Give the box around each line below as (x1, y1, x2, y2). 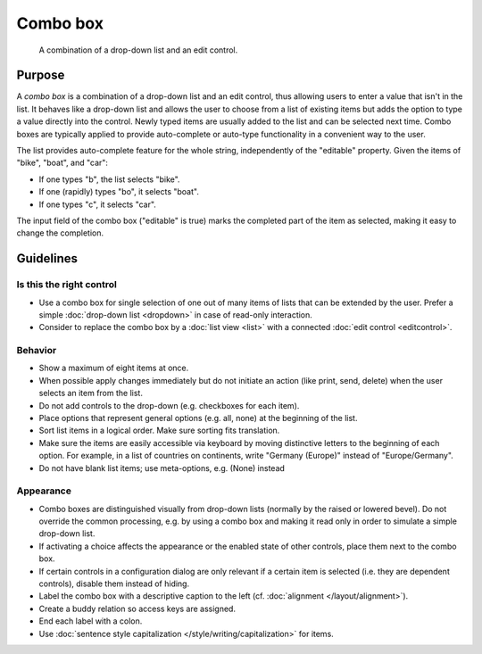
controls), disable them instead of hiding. (38, 578, 190, 589)
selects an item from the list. (38, 388, 143, 399)
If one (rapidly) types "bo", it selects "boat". (38, 186, 200, 197)
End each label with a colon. (38, 616, 143, 626)
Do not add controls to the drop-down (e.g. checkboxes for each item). (38, 400, 300, 410)
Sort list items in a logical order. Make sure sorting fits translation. (38, 425, 280, 436)
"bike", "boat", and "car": (16, 157, 109, 169)
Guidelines (16, 251, 78, 267)
